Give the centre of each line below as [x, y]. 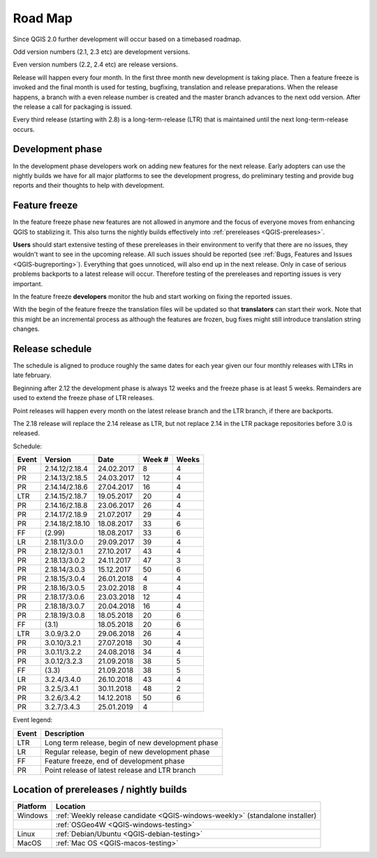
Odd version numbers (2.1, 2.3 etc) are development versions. [102, 52]
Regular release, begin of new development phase [127, 752]
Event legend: [33, 720]
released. [26, 434]
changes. [26, 329]
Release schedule [52, 349]
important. [28, 283]
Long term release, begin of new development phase [131, 742]
